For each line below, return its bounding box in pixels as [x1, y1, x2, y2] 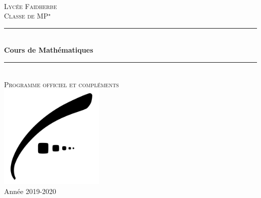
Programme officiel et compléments [4, 79, 119, 89]
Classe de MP [4, 11, 48, 21]
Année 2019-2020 [4, 185, 56, 196]
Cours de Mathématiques [4, 45, 93, 55]
